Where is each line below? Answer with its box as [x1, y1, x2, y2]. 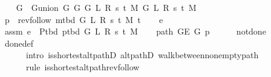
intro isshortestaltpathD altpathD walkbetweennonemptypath [25, 49, 259, 61]
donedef [4, 36, 34, 49]
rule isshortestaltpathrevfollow [25, 60, 140, 73]
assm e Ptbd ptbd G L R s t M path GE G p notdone [4, 25, 266, 38]
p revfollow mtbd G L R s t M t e [4, 13, 163, 25]
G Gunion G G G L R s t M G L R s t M [16, 1, 197, 13]
